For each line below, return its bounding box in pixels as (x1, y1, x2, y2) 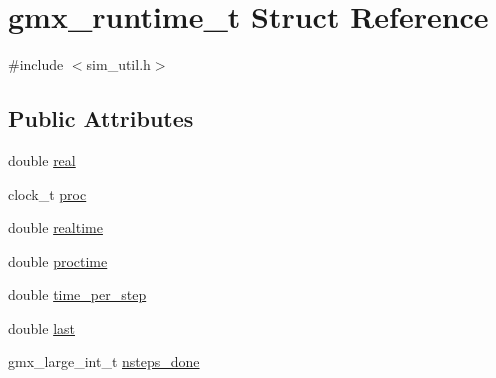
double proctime (8, 250, 108, 271)
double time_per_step (8, 284, 147, 305)
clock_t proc (8, 183, 87, 204)
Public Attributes (8, 103, 194, 134)
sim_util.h (86, 54, 151, 75)
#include (8, 54, 64, 75)
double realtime (8, 217, 103, 238)
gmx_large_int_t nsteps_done (8, 351, 200, 372)
